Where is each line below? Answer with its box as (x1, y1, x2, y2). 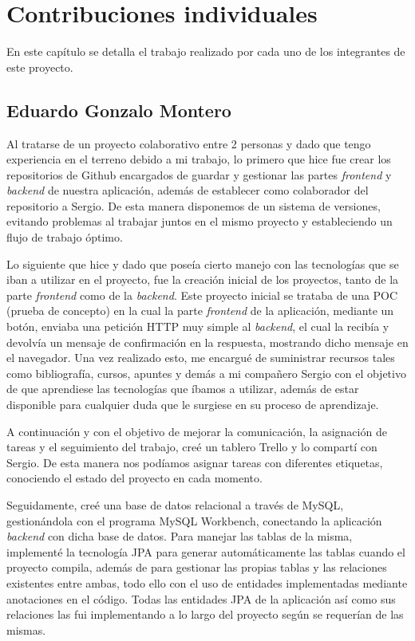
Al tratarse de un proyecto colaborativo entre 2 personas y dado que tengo (6, 135, 371, 151)
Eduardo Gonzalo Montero (6, 97, 231, 122)
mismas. (6, 621, 46, 638)
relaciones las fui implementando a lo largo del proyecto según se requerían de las (6, 606, 404, 623)
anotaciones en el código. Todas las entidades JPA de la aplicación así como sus (6, 590, 396, 607)
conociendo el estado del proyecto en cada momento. (6, 470, 263, 486)
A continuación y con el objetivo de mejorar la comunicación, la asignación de (6, 423, 387, 439)
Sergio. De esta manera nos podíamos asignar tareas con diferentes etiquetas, (6, 454, 383, 470)
